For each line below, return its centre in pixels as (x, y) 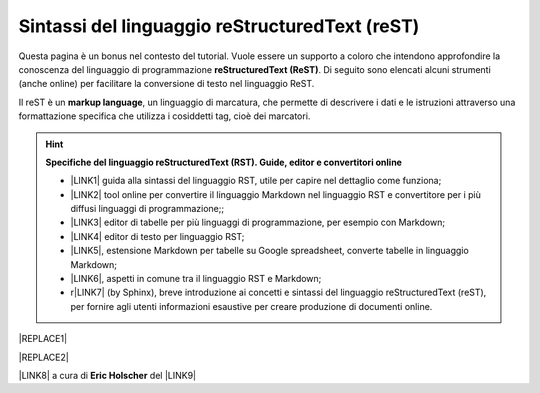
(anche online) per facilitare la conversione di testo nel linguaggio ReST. (166, 84)
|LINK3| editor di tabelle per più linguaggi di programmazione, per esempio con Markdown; (257, 222)
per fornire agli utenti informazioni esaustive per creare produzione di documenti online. (251, 306)
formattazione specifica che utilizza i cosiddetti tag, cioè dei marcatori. (164, 116)
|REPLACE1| (43, 339)
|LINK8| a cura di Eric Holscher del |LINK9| (107, 375)
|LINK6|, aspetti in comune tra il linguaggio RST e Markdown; (196, 279)
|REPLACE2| (43, 357)
